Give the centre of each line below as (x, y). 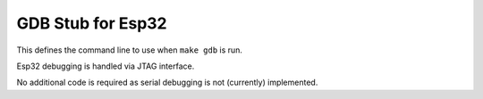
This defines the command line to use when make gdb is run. (130, 50)
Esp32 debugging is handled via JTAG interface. (106, 66)
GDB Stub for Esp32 (92, 23)
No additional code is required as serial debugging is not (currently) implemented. (167, 82)
